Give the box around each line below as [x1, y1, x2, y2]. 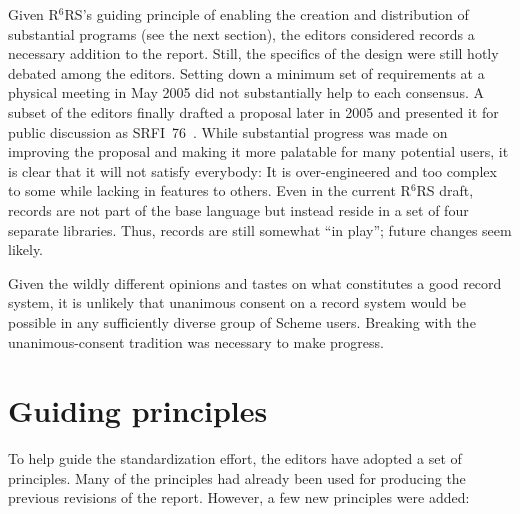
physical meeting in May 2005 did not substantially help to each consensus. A [8, 82, 485, 103]
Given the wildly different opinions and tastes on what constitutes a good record [8, 272, 502, 293]
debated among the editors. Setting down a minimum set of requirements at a [8, 62, 485, 83]
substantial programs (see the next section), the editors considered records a [8, 23, 475, 44]
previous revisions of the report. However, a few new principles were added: [8, 487, 470, 508]
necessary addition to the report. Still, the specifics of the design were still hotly [8, 43, 499, 64]
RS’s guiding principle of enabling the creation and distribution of [64, 4, 469, 24]
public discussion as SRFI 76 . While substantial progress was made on [8, 121, 448, 142]
